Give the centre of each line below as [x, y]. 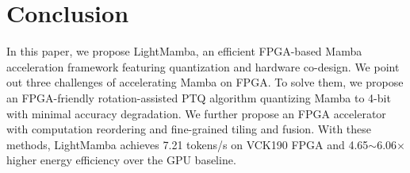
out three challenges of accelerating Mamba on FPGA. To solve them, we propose [205, 82]
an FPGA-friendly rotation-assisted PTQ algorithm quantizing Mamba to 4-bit [199, 97]
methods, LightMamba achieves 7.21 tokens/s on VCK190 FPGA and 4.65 [188, 144]
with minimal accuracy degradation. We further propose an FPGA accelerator [196, 113]
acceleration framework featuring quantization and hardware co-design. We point [203, 66]
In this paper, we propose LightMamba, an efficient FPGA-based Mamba [184, 51]
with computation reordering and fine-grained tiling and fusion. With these [189, 129]
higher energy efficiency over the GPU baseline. [121, 160]
